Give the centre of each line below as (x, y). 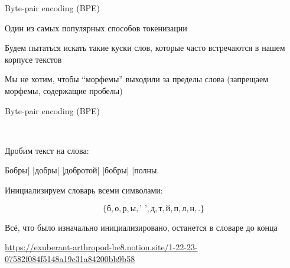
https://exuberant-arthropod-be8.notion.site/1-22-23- (101, 247)
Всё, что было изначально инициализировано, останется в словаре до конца (141, 227)
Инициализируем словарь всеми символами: (84, 190)
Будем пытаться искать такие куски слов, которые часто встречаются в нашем (145, 48)
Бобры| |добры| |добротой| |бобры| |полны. (82, 170)
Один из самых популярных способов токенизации (96, 28)
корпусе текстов (33, 59)
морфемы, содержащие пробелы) (64, 90)
